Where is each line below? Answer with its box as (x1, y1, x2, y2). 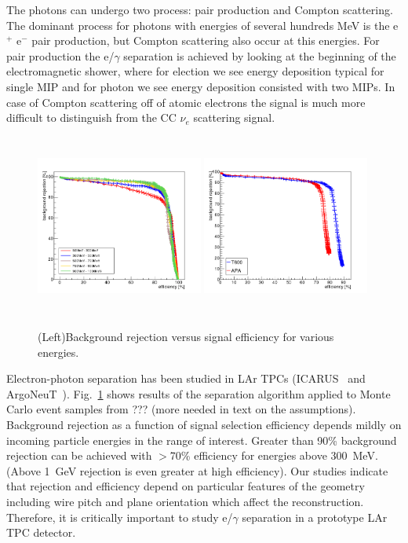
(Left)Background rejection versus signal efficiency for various (38, 328, 334, 345)
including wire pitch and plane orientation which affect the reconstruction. (6, 493, 364, 510)
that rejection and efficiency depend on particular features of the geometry (6, 478, 365, 494)
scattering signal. (193, 109, 275, 126)
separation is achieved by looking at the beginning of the (123, 47, 396, 64)
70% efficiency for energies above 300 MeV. (169, 447, 378, 464)
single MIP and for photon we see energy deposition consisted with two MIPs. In (6, 78, 395, 94)
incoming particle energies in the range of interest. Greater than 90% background (6, 431, 397, 448)
